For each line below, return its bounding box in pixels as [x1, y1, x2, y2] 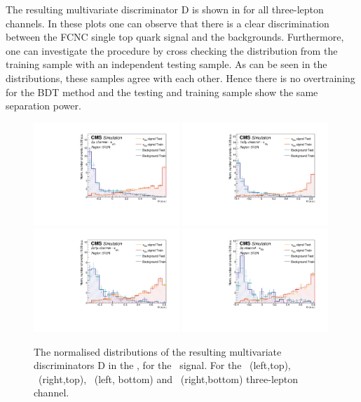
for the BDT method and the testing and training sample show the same [6, 84, 318, 99]
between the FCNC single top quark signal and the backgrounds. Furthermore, [6, 29, 344, 44]
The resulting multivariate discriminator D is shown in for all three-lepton [6, 2, 324, 16]
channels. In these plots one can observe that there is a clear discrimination [6, 15, 329, 30]
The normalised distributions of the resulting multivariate [34, 344, 282, 359]
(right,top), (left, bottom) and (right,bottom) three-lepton [38, 371, 299, 386]
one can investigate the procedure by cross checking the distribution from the [6, 43, 338, 58]
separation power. [6, 98, 81, 113]
